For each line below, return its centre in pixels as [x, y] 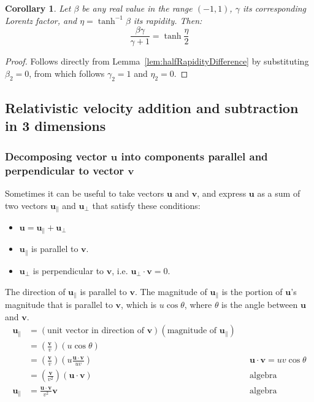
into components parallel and [194, 156]
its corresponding [274, 8]
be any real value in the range [137, 8]
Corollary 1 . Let [38, 8]
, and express [222, 193]
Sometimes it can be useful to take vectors [85, 193]
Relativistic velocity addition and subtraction [152, 108]
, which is [139, 304]
